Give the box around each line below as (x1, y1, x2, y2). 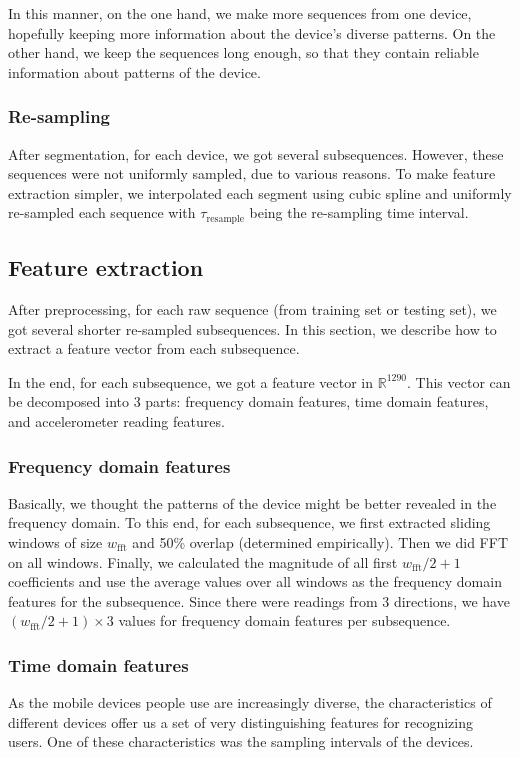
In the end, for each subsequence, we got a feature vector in (8, 371, 374, 392)
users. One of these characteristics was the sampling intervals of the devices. (8, 731, 474, 752)
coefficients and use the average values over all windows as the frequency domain (8, 571, 502, 592)
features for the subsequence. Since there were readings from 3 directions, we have (8, 590, 510, 611)
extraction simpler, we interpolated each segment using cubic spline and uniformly (8, 182, 512, 203)
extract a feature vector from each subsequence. (8, 338, 300, 359)
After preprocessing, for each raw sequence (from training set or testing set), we (8, 299, 497, 320)
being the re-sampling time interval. (249, 202, 469, 223)
